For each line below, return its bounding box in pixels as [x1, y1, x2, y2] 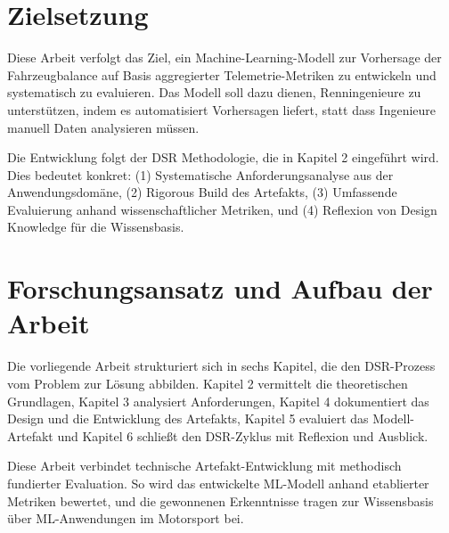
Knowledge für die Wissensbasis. [7, 217, 184, 236]
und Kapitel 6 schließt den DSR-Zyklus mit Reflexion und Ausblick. [57, 426, 429, 445]
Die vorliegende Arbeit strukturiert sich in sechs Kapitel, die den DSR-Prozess [7, 357, 436, 375]
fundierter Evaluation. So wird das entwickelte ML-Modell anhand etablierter [7, 473, 429, 492]
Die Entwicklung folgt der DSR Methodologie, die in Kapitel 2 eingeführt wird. [7, 148, 439, 167]
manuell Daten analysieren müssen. [7, 118, 200, 136]
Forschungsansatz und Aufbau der [7, 270, 433, 307]
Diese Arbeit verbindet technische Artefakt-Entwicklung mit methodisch [7, 456, 402, 475]
